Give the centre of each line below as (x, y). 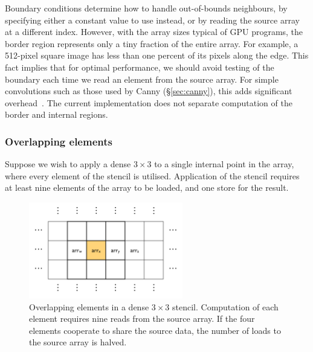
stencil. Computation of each (225, 306)
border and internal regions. (56, 114)
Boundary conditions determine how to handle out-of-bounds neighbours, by (146, 8)
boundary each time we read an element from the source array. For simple (142, 79)
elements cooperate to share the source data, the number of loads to (155, 330)
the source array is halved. (78, 342)
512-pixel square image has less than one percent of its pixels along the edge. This (157, 55)
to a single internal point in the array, (224, 164)
